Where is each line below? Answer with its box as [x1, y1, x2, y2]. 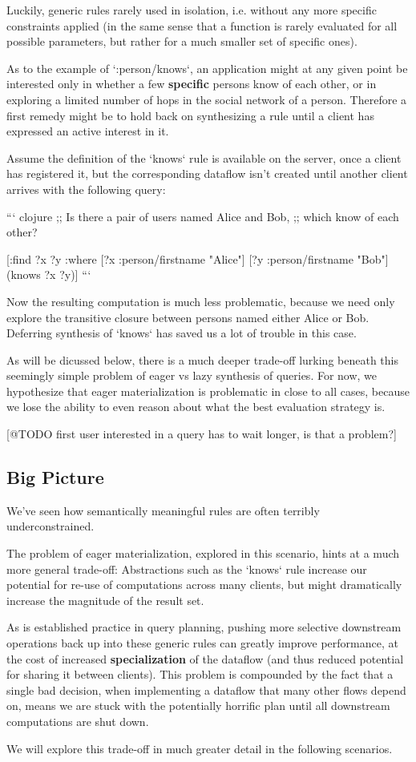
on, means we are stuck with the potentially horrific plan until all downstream [6, 697, 390, 714]
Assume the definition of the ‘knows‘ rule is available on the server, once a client [6, 149, 402, 166]
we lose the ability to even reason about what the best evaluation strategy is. [6, 398, 386, 415]
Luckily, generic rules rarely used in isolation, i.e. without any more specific [6, 2, 377, 18]
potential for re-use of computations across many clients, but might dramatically [6, 576, 402, 593]
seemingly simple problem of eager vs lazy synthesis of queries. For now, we [6, 367, 378, 384]
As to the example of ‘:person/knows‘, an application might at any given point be [6, 59, 408, 76]
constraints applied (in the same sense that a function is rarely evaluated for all [6, 17, 398, 34]
